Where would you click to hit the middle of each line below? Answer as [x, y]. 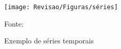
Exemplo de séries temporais [49, 41]
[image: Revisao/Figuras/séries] [61, 7]
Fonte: [14, 23]
